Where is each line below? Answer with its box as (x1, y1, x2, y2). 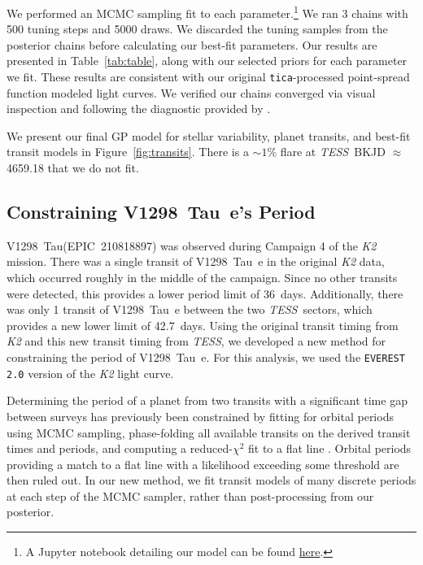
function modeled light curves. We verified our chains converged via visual (7, 84, 376, 101)
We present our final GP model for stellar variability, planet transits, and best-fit (7, 127, 411, 144)
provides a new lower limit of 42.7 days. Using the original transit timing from (7, 316, 399, 333)
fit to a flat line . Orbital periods (248, 440, 412, 457)
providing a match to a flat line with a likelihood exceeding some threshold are (7, 455, 399, 472)
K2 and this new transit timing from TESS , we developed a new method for (7, 332, 386, 350)
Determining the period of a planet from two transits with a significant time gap (7, 392, 408, 409)
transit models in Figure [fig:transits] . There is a (7, 143, 249, 160)
